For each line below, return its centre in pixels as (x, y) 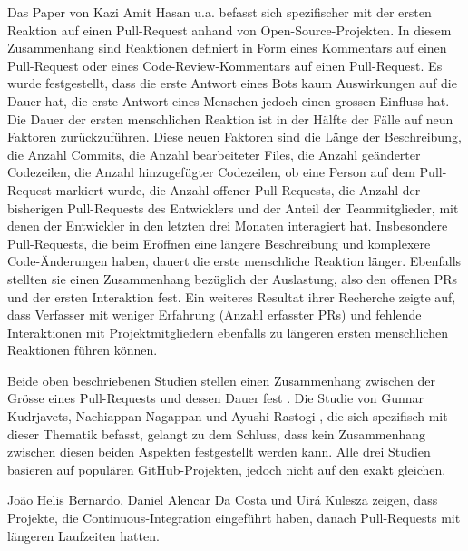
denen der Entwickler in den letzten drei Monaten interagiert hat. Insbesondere (228, 226)
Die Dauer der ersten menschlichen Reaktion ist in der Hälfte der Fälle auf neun (230, 118)
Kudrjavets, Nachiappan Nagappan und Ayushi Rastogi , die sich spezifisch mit (228, 416)
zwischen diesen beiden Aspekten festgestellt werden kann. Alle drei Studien (219, 452)
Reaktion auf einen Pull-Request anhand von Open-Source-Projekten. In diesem (229, 30)
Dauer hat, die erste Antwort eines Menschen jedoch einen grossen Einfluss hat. (229, 100)
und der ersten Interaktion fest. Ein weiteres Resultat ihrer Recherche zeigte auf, (232, 296)
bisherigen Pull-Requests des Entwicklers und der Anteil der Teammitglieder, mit (233, 207)
